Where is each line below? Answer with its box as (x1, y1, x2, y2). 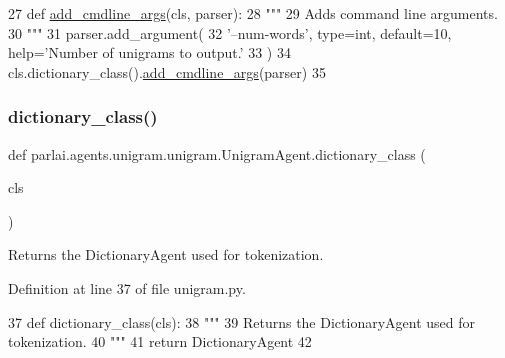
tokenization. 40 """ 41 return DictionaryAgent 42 (8, 331, 312, 352)
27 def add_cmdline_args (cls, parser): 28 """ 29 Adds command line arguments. (8, 3, 498, 23)
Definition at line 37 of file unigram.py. (8, 277, 246, 298)
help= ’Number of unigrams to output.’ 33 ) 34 (8, 42, 291, 63)
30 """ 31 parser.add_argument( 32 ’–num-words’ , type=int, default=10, (8, 22, 452, 43)
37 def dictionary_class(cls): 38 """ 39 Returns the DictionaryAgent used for (8, 311, 476, 332)
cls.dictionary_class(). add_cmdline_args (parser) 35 (8, 61, 326, 82)
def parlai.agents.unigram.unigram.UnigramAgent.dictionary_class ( (8, 143, 426, 164)
